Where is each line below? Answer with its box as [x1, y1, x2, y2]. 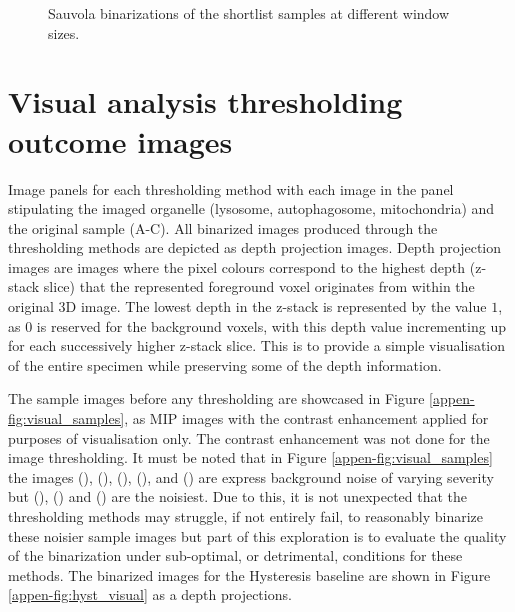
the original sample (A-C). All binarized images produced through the [8, 217, 438, 238]
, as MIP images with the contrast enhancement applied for [124, 408, 489, 429]
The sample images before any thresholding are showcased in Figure [8, 388, 425, 409]
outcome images [8, 120, 233, 161]
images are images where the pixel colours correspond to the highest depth [8, 256, 466, 277]
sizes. [48, 22, 80, 43]
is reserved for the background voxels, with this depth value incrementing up [36, 315, 506, 336]
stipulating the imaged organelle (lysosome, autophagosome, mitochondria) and [8, 198, 495, 219]
